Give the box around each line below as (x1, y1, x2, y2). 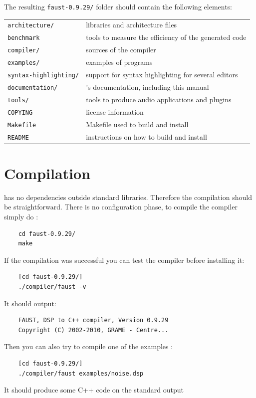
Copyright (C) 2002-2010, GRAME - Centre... (18, 326, 169, 334)
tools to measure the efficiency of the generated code (86, 32, 247, 42)
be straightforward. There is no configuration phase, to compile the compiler (4, 201, 238, 212)
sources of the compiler (86, 44, 156, 55)
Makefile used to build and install (86, 119, 189, 129)
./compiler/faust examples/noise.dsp (18, 370, 144, 377)
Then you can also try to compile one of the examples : (4, 341, 173, 352)
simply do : (4, 211, 38, 222)
